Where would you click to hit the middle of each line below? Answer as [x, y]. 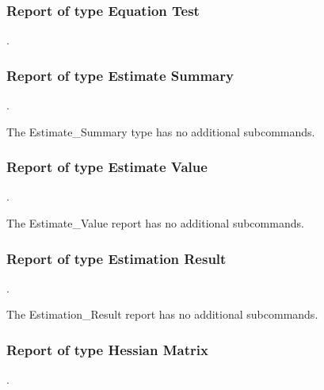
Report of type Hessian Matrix [107, 349]
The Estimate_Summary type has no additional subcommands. [161, 131]
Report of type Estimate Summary [120, 75]
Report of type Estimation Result [116, 258]
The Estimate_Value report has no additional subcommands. [155, 223]
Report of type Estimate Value [107, 167]
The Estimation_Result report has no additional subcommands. [162, 314]
